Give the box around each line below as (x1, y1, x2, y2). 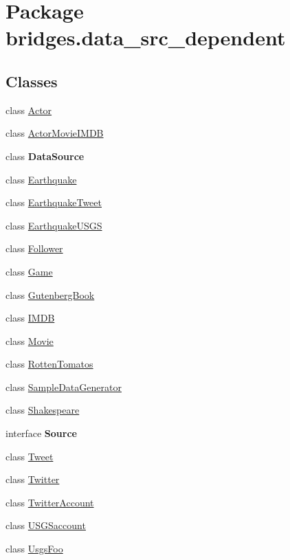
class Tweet (5, 449, 54, 463)
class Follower (5, 241, 63, 256)
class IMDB (5, 311, 55, 325)
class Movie (5, 333, 54, 348)
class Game (5, 264, 53, 278)
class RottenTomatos (5, 357, 93, 371)
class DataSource (5, 148, 85, 163)
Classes (5, 70, 58, 91)
